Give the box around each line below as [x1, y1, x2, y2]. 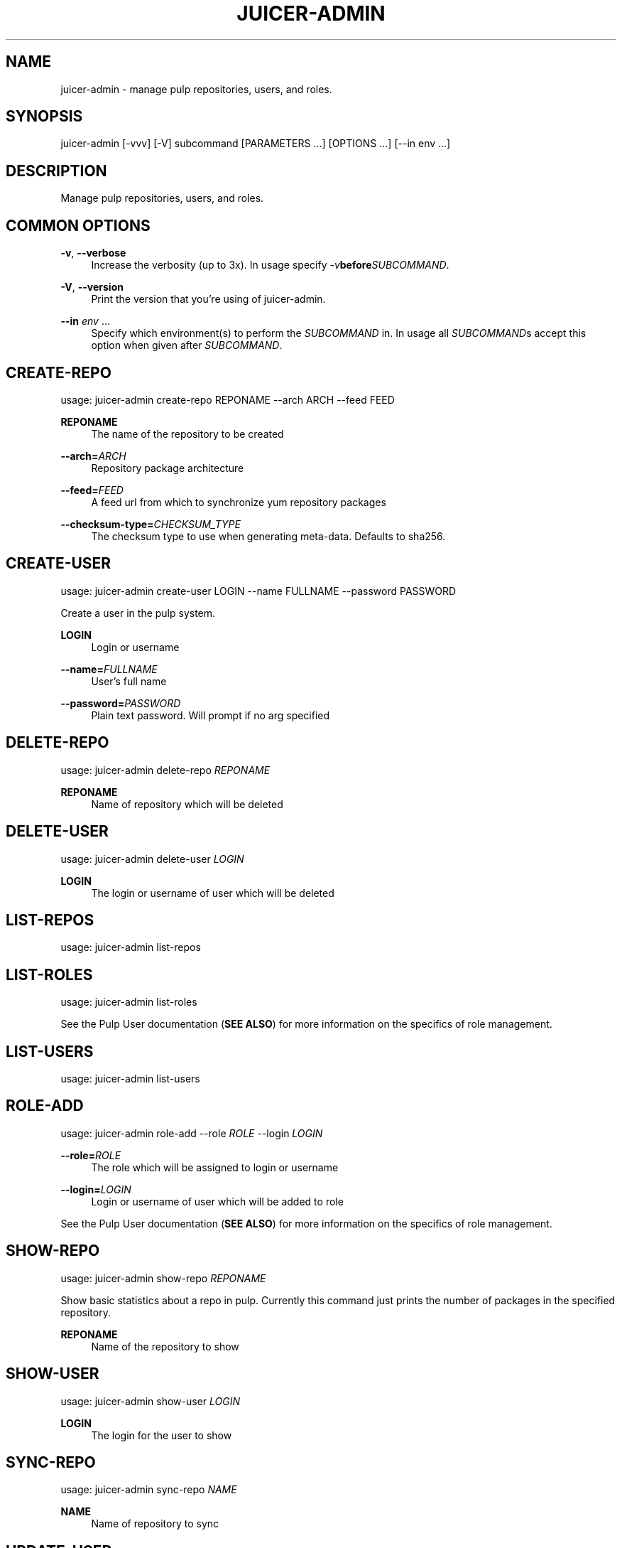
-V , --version [60, 281, 124, 294]
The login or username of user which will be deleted [91, 886, 334, 899]
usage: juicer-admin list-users [60, 1073, 200, 1085]
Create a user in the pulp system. [60, 606, 216, 619]
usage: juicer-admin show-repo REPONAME [60, 1272, 266, 1284]
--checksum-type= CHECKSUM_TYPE [60, 517, 241, 530]
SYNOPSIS [6, 107, 83, 126]
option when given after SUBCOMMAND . [91, 339, 283, 352]
